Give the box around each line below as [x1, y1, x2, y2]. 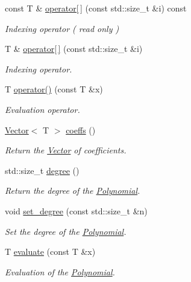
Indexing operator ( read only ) [5, 22, 119, 34]
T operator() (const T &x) [5, 83, 103, 95]
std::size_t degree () [5, 164, 80, 176]
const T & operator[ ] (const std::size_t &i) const [5, 2, 187, 14]
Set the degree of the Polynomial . [5, 225, 127, 237]
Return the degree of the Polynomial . [5, 184, 140, 197]
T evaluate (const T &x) [5, 245, 96, 258]
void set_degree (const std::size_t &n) [5, 204, 148, 217]
